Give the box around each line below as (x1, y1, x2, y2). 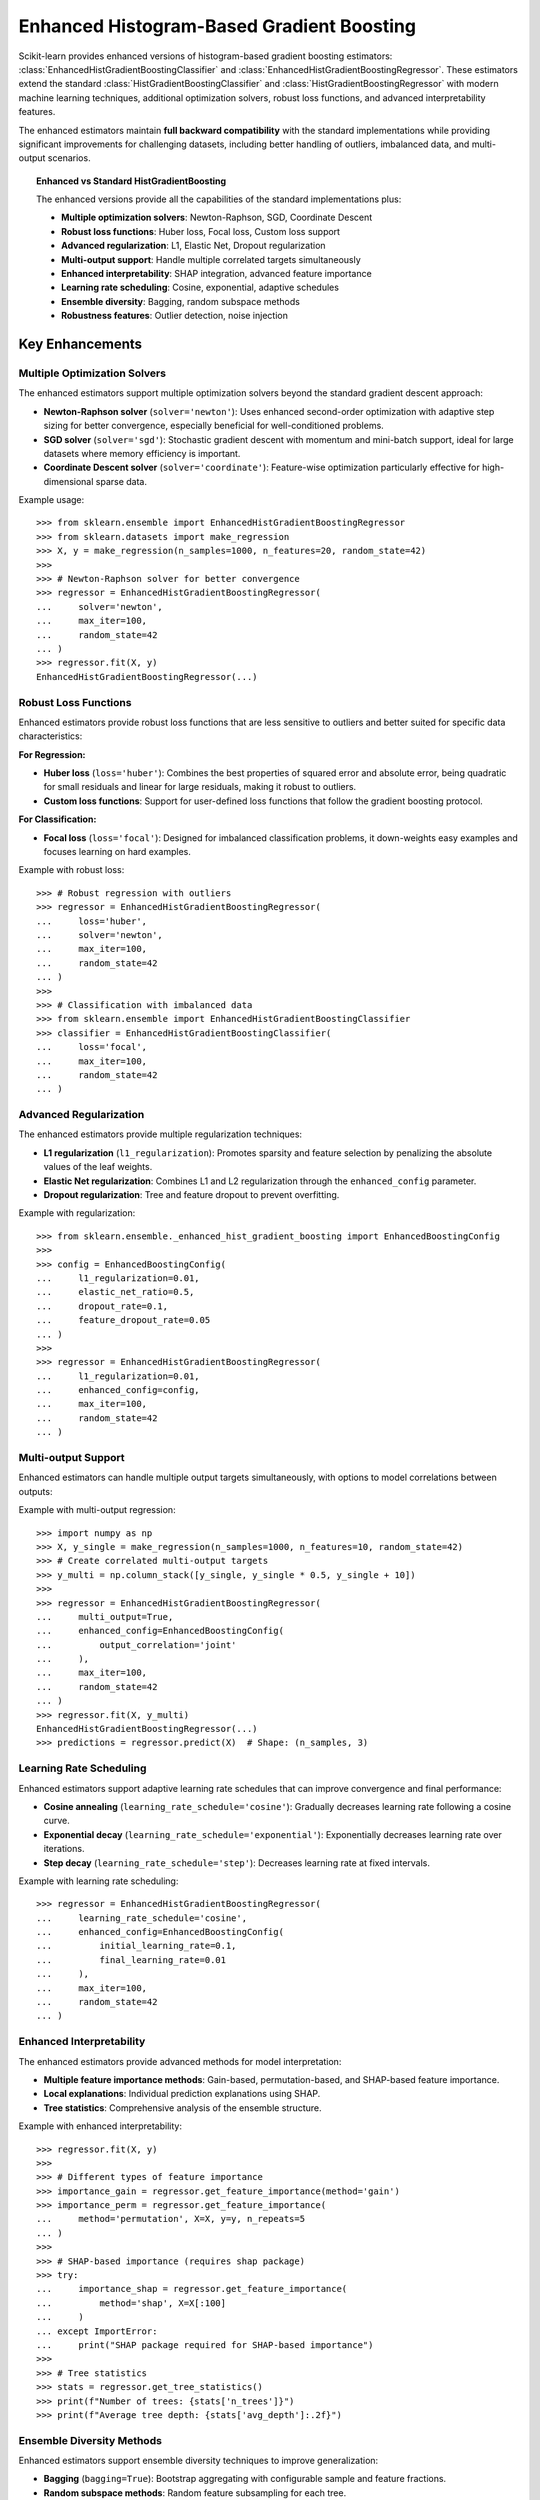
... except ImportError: (36, 2325, 158, 2337)
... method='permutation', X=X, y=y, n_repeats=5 (36, 2213, 305, 2225)
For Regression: (18, 748, 86, 760)
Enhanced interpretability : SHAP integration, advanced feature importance (61, 268, 372, 280)
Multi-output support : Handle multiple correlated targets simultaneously (61, 253, 362, 265)
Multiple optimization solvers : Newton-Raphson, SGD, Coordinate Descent (61, 211, 373, 224)
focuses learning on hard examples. (43, 846, 192, 858)
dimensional (43, 475, 94, 487)
